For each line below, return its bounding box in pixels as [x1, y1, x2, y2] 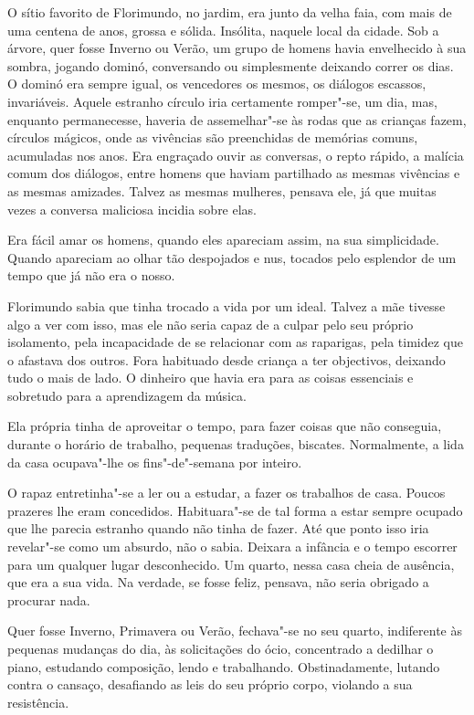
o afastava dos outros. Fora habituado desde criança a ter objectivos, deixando [7, 350, 446, 369]
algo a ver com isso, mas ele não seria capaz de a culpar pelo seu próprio [7, 314, 414, 333]
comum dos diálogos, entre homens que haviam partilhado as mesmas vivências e [7, 163, 460, 183]
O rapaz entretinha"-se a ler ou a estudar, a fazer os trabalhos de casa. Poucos [7, 483, 446, 502]
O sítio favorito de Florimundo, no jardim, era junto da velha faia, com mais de [7, 3, 452, 21]
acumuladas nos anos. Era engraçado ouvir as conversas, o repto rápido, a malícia [7, 145, 464, 164]
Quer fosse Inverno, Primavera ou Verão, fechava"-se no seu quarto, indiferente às [7, 621, 463, 640]
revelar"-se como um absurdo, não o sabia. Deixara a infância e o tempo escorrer [7, 537, 458, 556]
